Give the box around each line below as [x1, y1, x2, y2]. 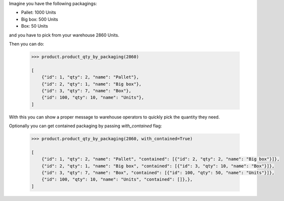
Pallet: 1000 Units [21, 10, 56, 16]
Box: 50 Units [21, 23, 48, 29]
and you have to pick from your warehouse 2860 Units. [9, 32, 119, 38]
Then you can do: [9, 41, 45, 47]
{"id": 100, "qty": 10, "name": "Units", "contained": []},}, [41, 177, 193, 182]
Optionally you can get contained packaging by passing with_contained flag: [9, 123, 162, 129]
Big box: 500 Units [21, 16, 58, 22]
